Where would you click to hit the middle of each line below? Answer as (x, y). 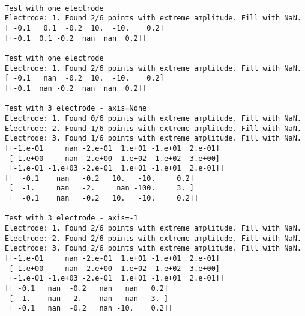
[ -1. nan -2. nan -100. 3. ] (101, 188)
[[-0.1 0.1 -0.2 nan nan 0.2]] (76, 38)
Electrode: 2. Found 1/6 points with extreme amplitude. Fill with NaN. (153, 128)
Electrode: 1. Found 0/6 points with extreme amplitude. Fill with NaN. (153, 118)
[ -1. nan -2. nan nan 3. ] (89, 298)
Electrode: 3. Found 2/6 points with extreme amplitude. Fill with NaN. (153, 248)
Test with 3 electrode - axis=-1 (71, 218)
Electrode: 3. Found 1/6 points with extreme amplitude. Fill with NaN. (153, 138)
